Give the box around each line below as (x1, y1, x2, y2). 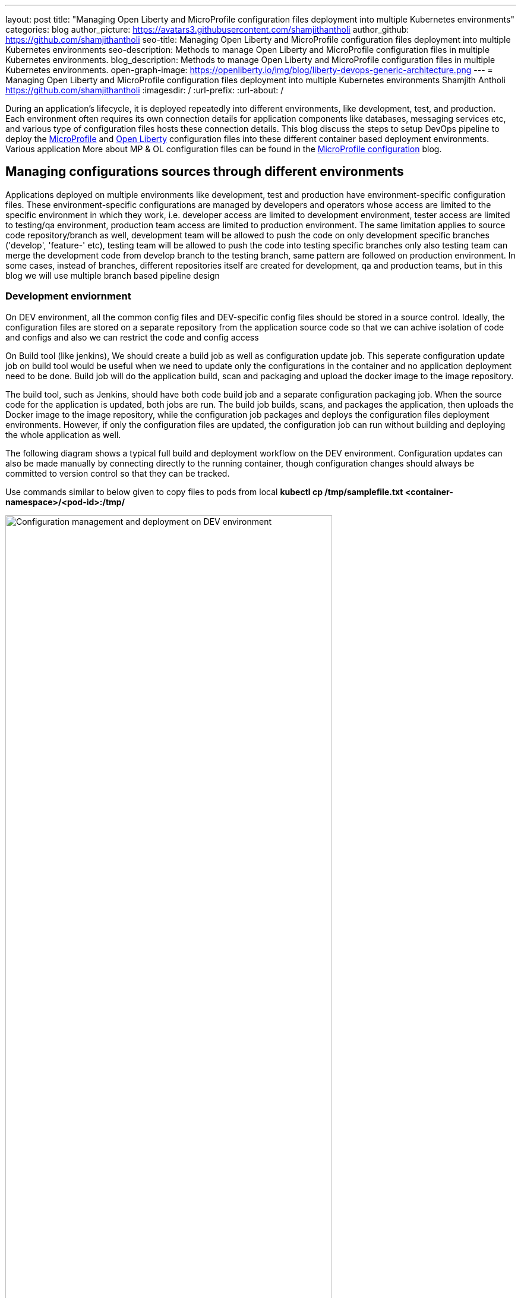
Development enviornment (5, 290, 131, 303)
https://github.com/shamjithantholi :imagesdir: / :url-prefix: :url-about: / (5, 85, 284, 95)
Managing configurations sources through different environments (5, 164, 404, 179)
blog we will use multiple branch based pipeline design (5, 270, 220, 281)
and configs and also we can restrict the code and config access (5, 332, 259, 342)
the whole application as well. (5, 429, 121, 440)
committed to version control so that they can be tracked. (5, 468, 230, 478)
